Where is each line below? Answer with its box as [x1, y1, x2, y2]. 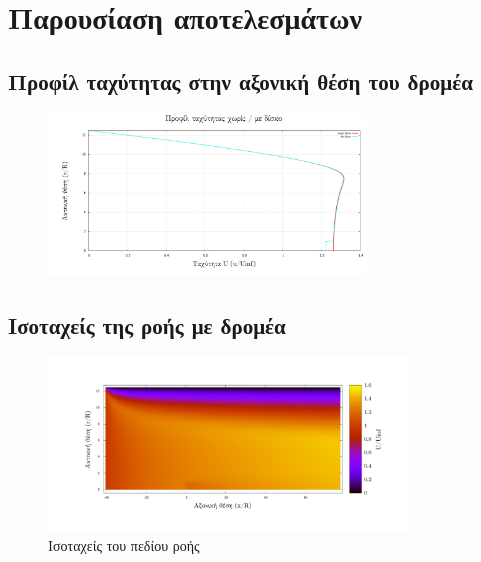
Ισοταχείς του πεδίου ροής [48, 534, 200, 555]
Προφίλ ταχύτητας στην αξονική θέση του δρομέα [8, 65, 473, 96]
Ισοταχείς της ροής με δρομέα [8, 309, 286, 340]
